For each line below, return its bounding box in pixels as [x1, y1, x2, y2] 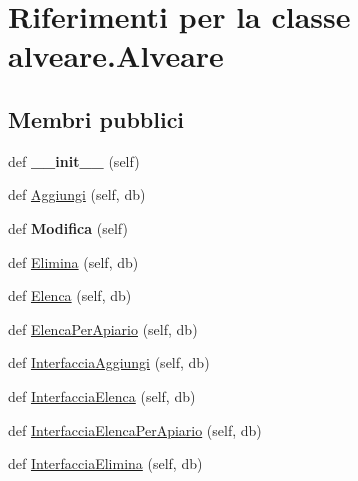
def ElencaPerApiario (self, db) [8, 318, 198, 339]
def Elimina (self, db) [8, 251, 139, 272]
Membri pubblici [8, 103, 185, 134]
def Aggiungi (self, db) [8, 184, 146, 205]
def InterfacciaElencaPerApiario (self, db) [8, 419, 262, 440]
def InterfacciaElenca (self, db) [8, 385, 196, 406]
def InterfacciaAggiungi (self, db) [8, 352, 210, 373]
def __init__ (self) [8, 150, 140, 171]
